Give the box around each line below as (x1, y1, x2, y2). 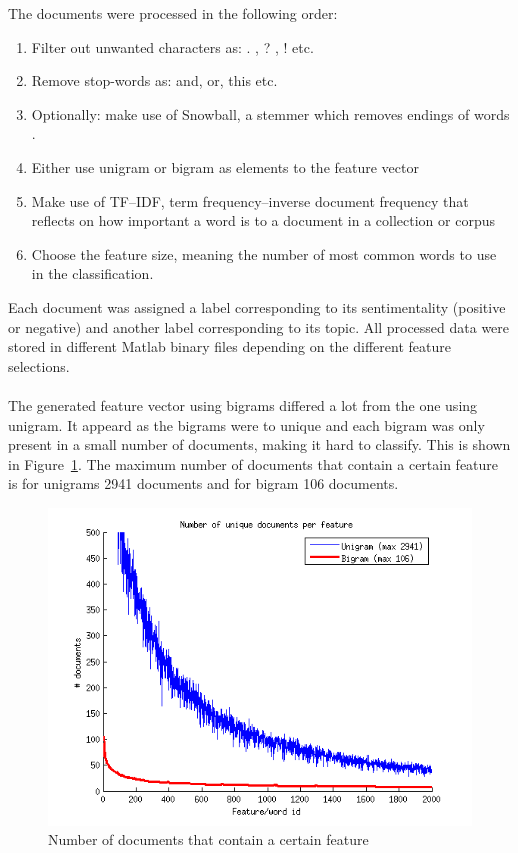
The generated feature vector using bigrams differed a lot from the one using (8, 394, 478, 415)
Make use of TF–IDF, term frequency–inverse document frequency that (31, 190, 469, 211)
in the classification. (31, 263, 154, 284)
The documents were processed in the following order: (8, 3, 338, 23)
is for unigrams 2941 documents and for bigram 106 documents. (8, 473, 399, 494)
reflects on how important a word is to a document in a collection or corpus (31, 210, 495, 231)
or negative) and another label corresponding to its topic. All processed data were (8, 316, 510, 337)
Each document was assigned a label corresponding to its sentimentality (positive (8, 296, 506, 317)
